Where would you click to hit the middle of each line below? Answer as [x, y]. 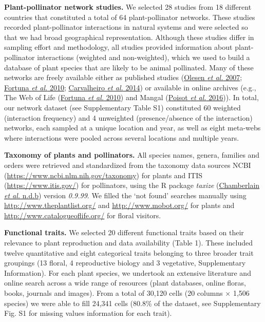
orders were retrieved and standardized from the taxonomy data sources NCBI [128, 165]
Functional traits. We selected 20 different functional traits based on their [124, 232]
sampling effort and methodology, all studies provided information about [118, 47]
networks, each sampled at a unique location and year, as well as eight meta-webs [132, 128]
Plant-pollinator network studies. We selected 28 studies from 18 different [128, 7]
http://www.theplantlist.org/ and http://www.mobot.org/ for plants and [119, 205]
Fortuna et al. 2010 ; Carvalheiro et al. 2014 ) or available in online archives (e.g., [130, 87]
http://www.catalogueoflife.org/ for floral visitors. [83, 215]
